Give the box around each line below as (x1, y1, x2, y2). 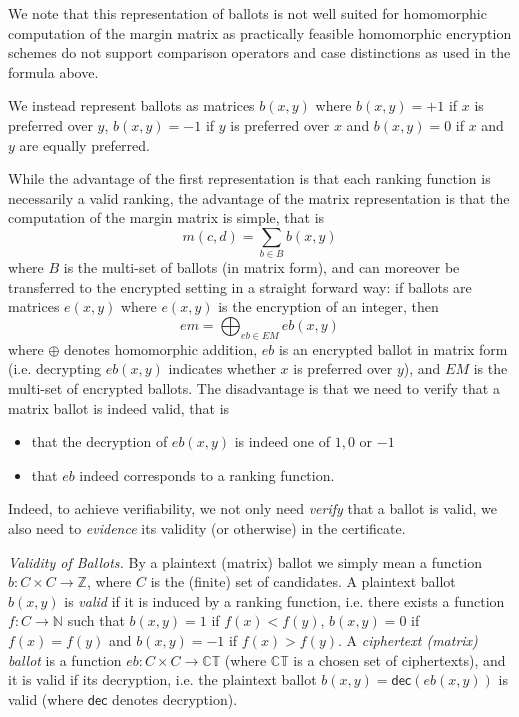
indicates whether (168, 358, 276, 379)
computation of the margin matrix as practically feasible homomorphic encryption (8, 22, 512, 43)
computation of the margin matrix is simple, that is (8, 207, 325, 228)
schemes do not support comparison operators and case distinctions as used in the (8, 42, 511, 63)
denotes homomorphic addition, (64, 338, 258, 359)
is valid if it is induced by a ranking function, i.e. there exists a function (64, 590, 505, 611)
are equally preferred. (19, 134, 150, 155)
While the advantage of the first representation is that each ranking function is (8, 168, 491, 189)
